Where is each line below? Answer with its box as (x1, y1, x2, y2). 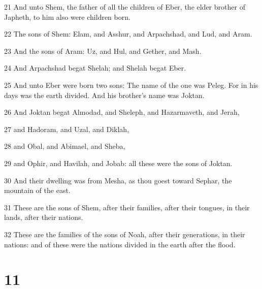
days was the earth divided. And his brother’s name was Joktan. (4, 89, 205, 100)
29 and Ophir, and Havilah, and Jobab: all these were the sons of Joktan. (4, 157, 233, 168)
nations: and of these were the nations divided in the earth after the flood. (4, 239, 236, 249)
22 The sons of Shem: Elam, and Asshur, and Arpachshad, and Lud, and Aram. (4, 28, 252, 39)
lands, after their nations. (4, 212, 83, 222)
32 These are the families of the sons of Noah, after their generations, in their (4, 229, 245, 239)
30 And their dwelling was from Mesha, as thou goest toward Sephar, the (4, 175, 232, 185)
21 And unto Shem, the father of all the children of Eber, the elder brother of (4, 2, 245, 12)
